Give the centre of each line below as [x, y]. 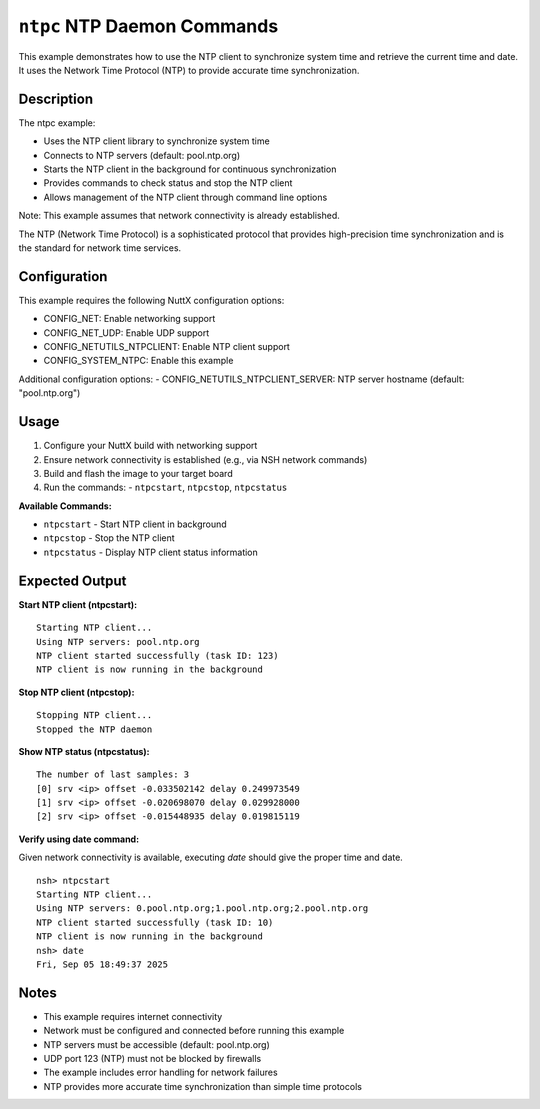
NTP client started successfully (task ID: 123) [157, 655]
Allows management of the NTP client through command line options [185, 197]
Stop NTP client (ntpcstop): [76, 692]
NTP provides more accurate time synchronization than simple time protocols [202, 1086]
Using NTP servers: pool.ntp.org [118, 641]
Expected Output [72, 580]
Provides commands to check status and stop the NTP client [168, 183]
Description [56, 98]
